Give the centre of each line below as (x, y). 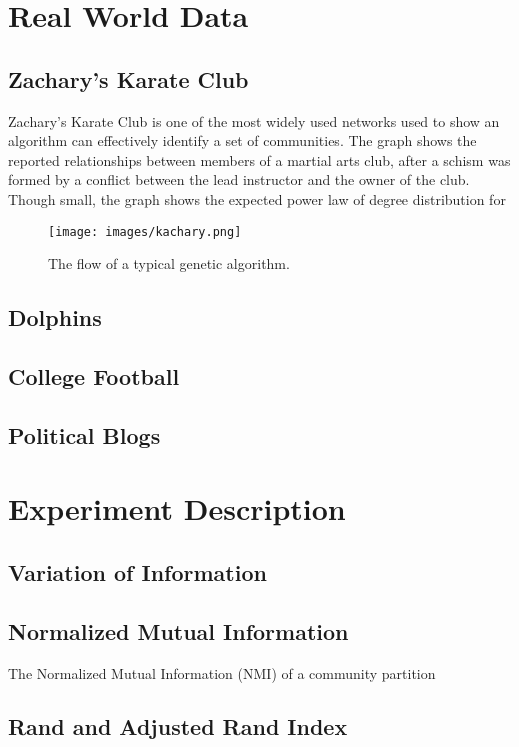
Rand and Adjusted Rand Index (178, 726)
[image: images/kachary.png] (145, 231)
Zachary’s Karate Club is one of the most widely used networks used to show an (254, 120)
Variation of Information (137, 571)
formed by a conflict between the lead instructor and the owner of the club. (239, 179)
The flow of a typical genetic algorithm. (169, 263)
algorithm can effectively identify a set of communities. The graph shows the (242, 140)
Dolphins (55, 317)
